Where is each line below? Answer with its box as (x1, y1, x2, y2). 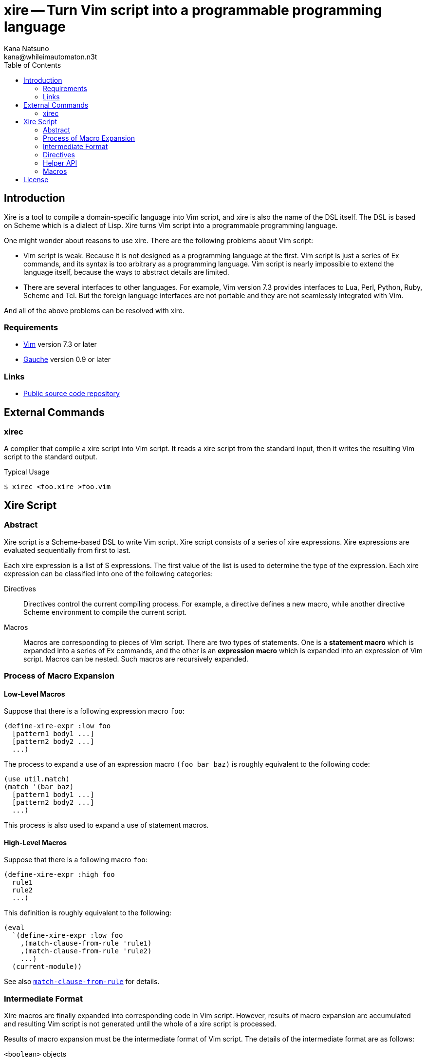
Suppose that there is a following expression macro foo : (4, 707, 185, 716)
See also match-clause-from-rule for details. (4, 977, 160, 986)
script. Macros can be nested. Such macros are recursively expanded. (23, 654, 248, 663)
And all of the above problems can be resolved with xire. (4, 306, 185, 315)
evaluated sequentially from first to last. (4, 546, 131, 554)
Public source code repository (23, 389, 120, 398)
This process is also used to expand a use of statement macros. (4, 821, 209, 830)
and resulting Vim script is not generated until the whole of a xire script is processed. (4, 1020, 277, 1028)
